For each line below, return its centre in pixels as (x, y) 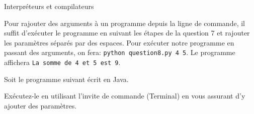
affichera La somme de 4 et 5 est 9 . (62, 62)
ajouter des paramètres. (40, 105)
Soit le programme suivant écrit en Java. (66, 79)
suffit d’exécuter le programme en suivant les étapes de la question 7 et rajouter (127, 33)
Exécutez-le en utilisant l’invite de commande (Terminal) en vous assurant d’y (125, 96)
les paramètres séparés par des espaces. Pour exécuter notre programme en (119, 42)
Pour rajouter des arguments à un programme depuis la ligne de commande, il (124, 23)
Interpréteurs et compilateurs (49, 6)
